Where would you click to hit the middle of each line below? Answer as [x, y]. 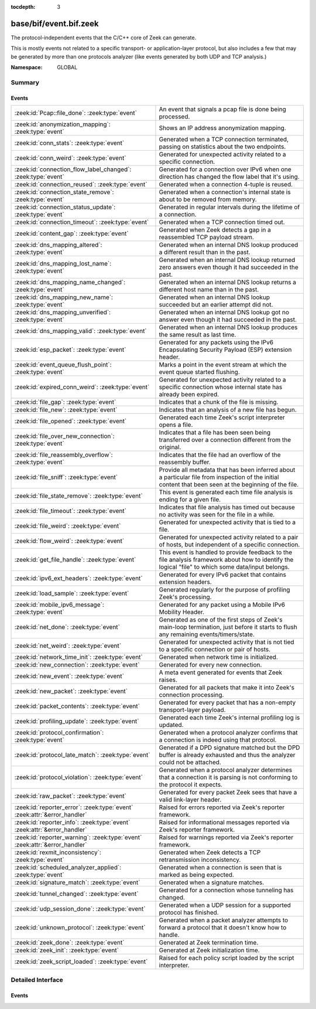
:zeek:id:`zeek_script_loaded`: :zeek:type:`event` [81, 962]
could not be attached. [190, 762]
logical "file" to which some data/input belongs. [224, 567]
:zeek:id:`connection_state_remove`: [64, 192]
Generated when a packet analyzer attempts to [224, 920]
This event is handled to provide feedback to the [226, 552]
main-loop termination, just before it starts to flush [228, 627]
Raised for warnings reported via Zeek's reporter [226, 837]
